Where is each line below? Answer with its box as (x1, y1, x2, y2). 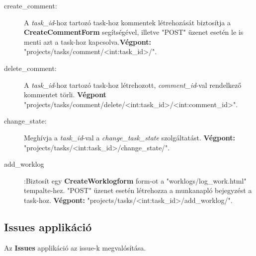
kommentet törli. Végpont (24, 89, 106, 100)
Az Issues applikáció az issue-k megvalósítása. (4, 242, 146, 253)
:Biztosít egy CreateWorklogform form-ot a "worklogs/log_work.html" (24, 175, 247, 186)
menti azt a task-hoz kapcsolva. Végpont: (24, 36, 152, 47)
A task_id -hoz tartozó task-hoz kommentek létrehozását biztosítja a (24, 17, 231, 27)
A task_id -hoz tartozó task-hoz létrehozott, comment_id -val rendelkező (24, 79, 242, 90)
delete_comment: (4, 63, 57, 73)
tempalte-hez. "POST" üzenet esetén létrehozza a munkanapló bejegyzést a (24, 185, 252, 195)
